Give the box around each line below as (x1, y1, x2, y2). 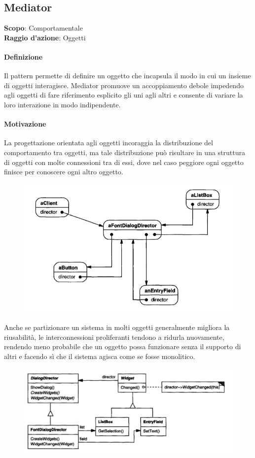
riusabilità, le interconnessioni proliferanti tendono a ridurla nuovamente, (4, 331, 224, 342)
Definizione (4, 51, 43, 62)
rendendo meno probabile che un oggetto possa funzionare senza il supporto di (4, 341, 241, 352)
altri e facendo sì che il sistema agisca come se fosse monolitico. (4, 351, 195, 361)
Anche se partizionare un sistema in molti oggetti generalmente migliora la (4, 322, 230, 332)
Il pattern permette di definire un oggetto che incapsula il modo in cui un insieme (4, 70, 251, 81)
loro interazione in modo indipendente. (4, 99, 121, 109)
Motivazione (4, 119, 46, 129)
